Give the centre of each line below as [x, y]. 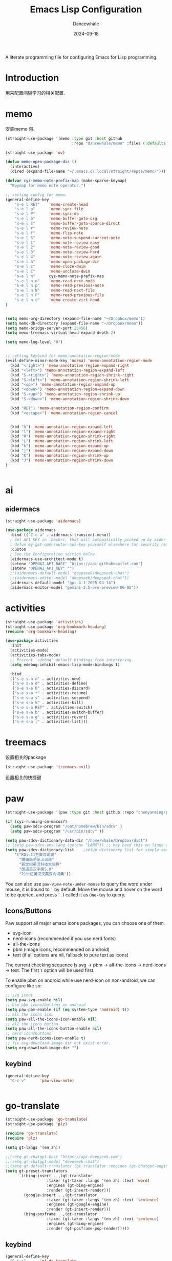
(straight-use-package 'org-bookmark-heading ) [56, 627]
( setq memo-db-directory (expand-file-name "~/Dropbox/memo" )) [74, 323]
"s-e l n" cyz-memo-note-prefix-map [59, 276]
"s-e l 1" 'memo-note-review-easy [57, 243]
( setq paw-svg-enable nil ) [34, 1000]
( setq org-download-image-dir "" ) [42, 1048]
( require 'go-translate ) [32, 1133]
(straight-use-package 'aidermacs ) [43, 521]
